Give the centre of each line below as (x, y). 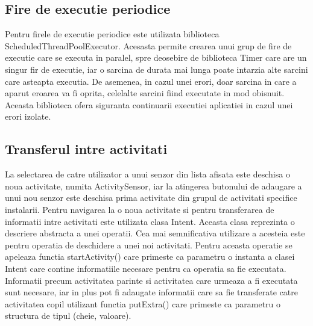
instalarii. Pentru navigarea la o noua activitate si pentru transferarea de (140, 209)
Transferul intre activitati (86, 149)
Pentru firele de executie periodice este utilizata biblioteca (112, 34)
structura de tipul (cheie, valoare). (68, 315)
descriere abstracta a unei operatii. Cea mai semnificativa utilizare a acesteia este (155, 233)
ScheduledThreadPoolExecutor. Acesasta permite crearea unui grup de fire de (148, 45)
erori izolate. (28, 116)
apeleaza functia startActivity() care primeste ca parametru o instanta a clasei (150, 257)
